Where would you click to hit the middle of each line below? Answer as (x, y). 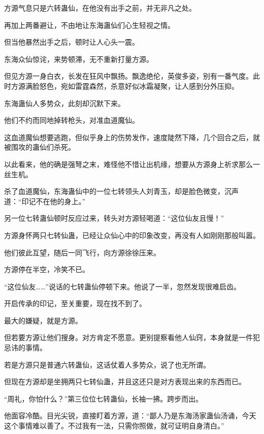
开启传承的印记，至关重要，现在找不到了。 (75, 303)
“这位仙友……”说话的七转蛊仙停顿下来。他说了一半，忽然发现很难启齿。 (122, 286)
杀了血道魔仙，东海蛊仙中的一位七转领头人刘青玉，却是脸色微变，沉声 (121, 191)
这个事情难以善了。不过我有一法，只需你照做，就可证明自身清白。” (114, 426)
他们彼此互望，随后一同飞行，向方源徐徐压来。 (82, 252)
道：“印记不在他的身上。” (45, 201)
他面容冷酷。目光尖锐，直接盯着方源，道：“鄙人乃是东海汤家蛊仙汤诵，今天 (130, 415)
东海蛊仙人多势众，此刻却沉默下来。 (64, 103)
